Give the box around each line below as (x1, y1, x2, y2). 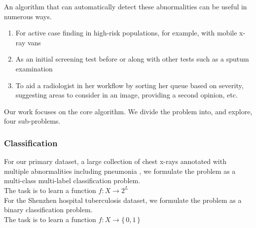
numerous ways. (4, 11, 52, 21)
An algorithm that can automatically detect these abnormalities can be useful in (4, 1, 247, 11)
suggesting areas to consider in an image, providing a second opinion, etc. (15, 90, 238, 100)
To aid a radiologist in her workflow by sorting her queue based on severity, (15, 80, 244, 90)
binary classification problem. (4, 204, 93, 215)
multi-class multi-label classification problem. (4, 175, 141, 186)
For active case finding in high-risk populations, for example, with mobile (15, 28, 237, 38)
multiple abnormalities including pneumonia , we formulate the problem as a (4, 165, 236, 176)
